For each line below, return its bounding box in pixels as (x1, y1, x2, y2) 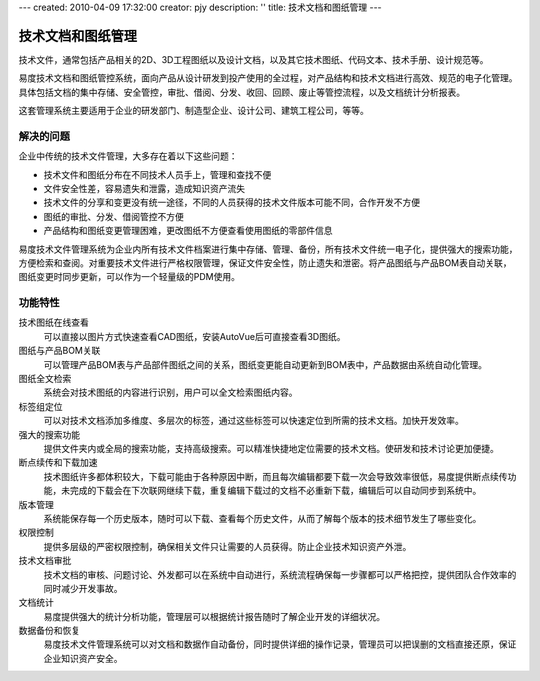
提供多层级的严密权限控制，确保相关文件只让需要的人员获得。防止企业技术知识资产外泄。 (43, 540, 412, 552)
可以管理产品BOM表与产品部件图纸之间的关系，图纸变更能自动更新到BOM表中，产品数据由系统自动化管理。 (43, 358, 488, 370)
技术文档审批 (18, 555, 72, 567)
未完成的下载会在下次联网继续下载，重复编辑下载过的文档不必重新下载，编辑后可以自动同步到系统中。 (60, 485, 482, 497)
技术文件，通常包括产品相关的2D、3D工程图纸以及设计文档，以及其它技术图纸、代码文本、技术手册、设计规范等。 (18, 53, 489, 65)
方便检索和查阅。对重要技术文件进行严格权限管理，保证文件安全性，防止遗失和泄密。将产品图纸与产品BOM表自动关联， (18, 256, 512, 269)
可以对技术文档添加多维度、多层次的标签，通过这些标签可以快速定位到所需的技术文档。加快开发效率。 (43, 415, 464, 427)
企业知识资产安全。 (43, 652, 123, 664)
